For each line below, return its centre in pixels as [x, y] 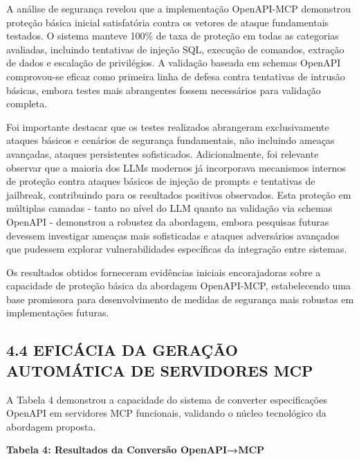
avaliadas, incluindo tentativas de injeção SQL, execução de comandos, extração [175, 49]
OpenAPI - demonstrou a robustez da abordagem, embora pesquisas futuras [168, 221]
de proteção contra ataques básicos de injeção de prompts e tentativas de [161, 181]
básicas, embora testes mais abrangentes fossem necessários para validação [164, 90]
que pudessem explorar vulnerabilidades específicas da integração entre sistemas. [177, 249]
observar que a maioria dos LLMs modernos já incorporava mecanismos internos [176, 167]
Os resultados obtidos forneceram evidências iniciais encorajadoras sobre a [164, 272]
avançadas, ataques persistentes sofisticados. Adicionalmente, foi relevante [163, 153]
